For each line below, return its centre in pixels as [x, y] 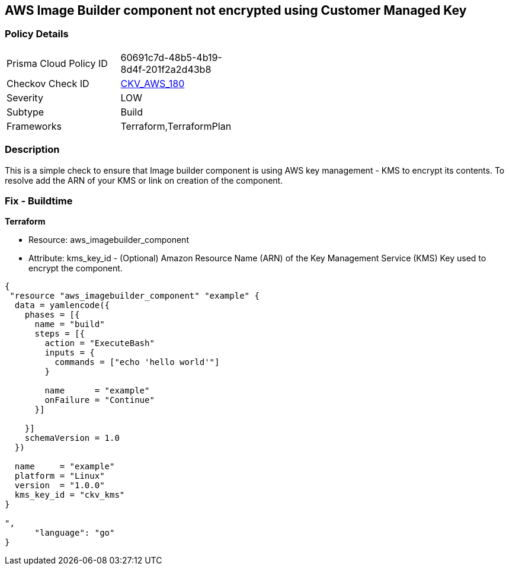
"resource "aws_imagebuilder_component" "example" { [135, 296]
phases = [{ [52, 315]
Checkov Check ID [48, 83]
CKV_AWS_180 [153, 83]
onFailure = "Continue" [100, 400]
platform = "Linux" [60, 476]
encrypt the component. [76, 268]
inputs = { [70, 353]
